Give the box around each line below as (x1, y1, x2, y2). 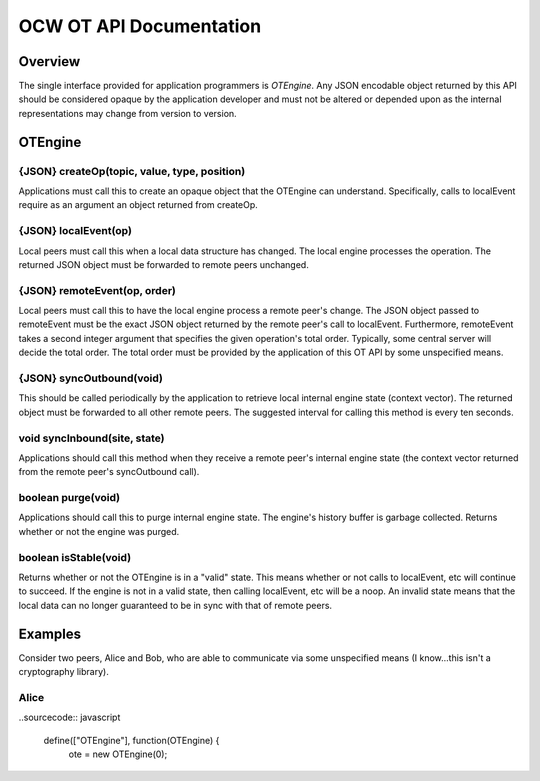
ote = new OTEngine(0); (68, 748, 168, 760)
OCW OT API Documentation (18, 15, 262, 37)
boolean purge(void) (18, 491, 121, 505)
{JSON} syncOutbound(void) (18, 371, 164, 385)
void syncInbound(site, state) (18, 431, 165, 445)
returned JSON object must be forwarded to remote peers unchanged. (18, 258, 309, 270)
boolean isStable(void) (18, 550, 132, 564)
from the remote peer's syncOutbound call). (18, 466, 200, 478)
